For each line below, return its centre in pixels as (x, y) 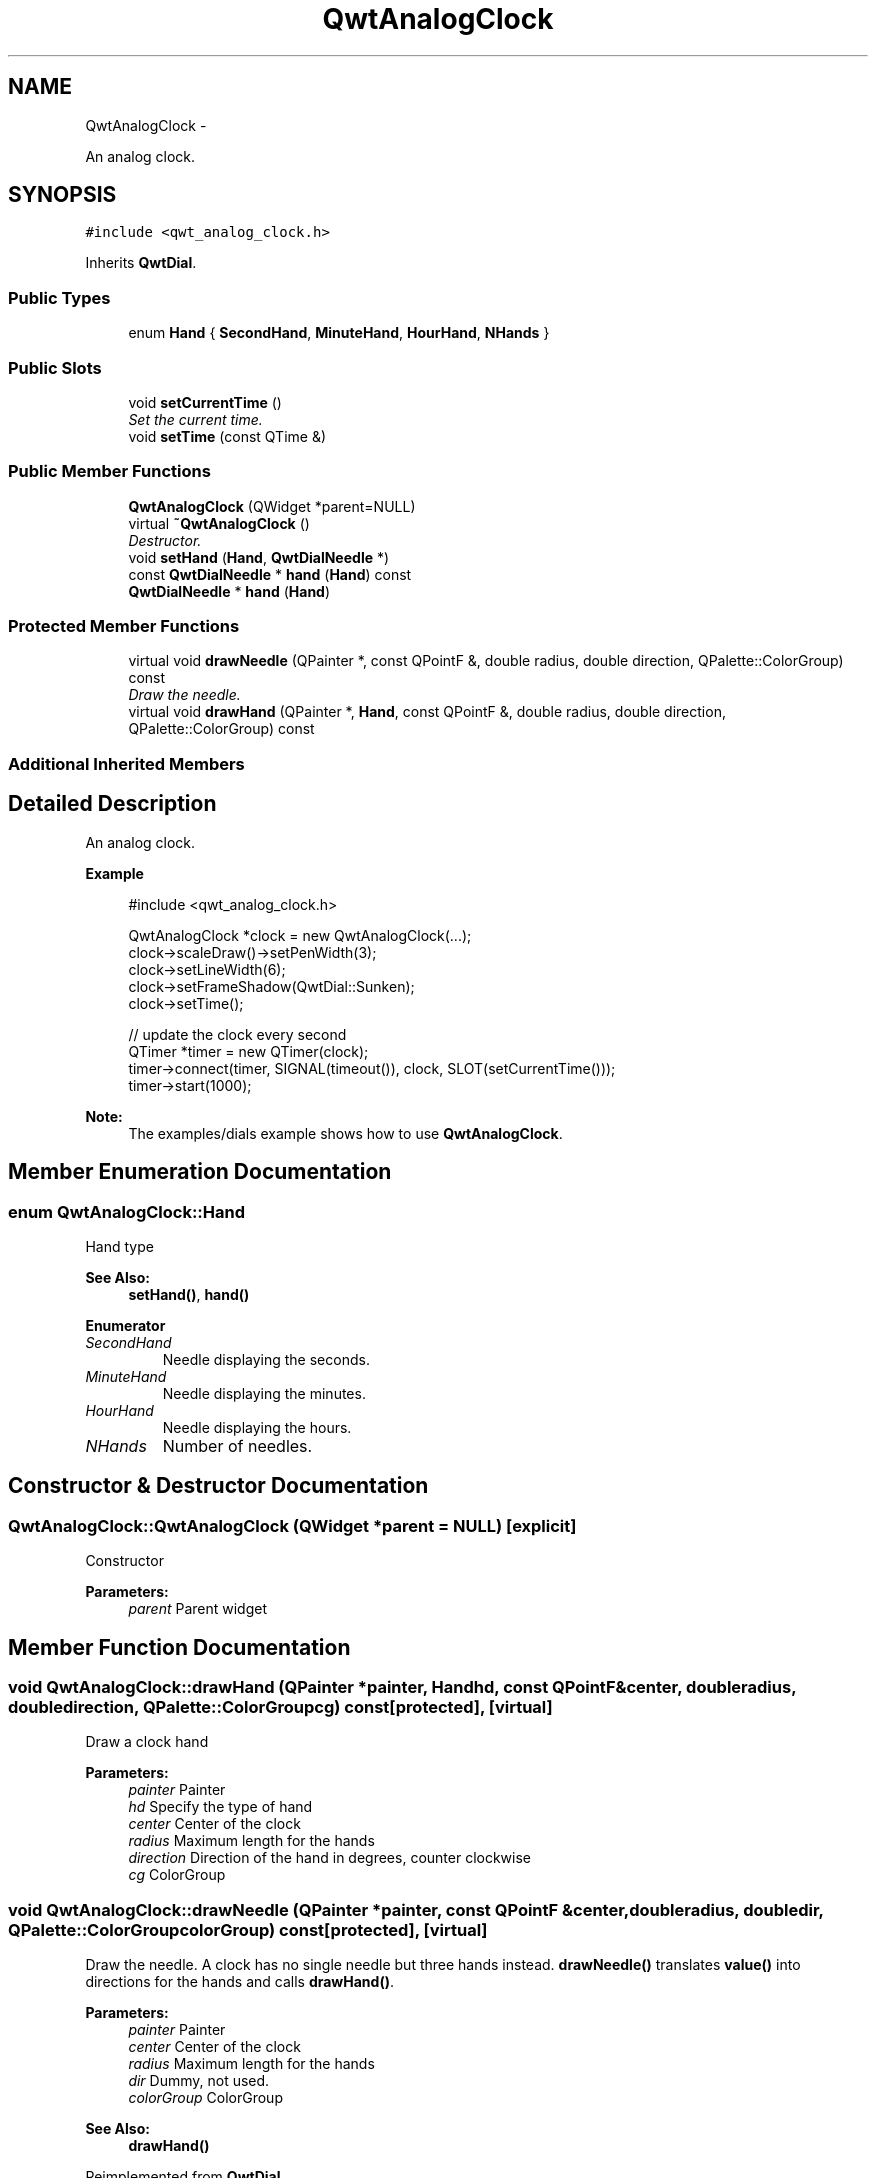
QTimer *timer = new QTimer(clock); (248, 1051)
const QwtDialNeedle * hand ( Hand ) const (270, 574)
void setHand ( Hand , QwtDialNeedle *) (259, 557)
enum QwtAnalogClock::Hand (127, 1211)
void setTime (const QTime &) (227, 436)
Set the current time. (195, 419)
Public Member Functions (109, 471)
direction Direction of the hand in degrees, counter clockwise (330, 1858)
